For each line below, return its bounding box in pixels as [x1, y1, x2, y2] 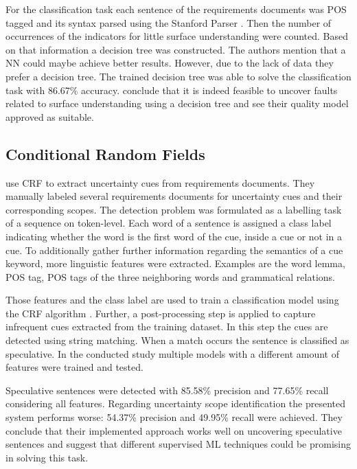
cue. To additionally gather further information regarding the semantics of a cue [5, 242, 343, 257]
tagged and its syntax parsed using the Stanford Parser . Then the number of [5, 15, 332, 30]
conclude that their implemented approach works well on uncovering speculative [5, 423, 342, 437]
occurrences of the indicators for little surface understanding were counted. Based [5, 29, 349, 43]
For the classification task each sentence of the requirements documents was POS [5, 2, 347, 16]
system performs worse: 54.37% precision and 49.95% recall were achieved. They [5, 410, 343, 424]
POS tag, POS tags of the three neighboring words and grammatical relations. [5, 269, 335, 284]
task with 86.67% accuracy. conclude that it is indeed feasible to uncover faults [5, 82, 338, 97]
